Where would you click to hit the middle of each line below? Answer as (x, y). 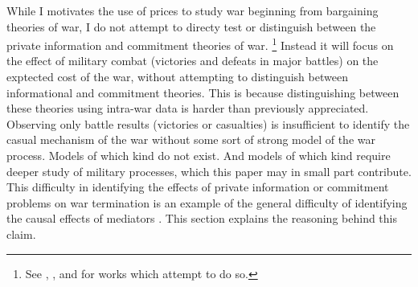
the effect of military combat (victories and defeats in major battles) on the (193, 61)
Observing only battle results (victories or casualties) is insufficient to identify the (208, 123)
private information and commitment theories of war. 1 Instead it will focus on (200, 44)
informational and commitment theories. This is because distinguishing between (203, 92)
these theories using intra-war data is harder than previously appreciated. (188, 108)
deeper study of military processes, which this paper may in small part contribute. (209, 171)
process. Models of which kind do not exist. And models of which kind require (199, 155)
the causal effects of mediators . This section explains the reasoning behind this (202, 218)
